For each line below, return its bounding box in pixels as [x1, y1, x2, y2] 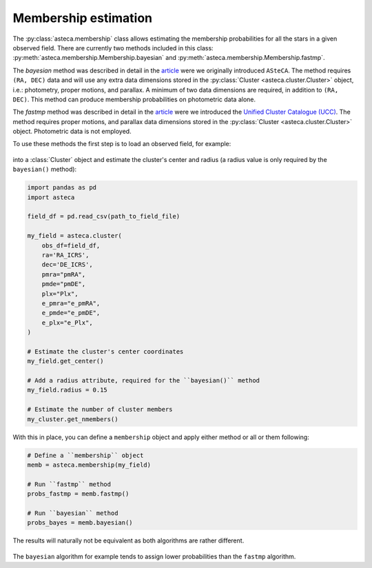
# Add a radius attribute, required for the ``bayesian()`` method [27, 376, 260, 385]
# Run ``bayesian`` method [27, 509, 118, 517]
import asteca [27, 193, 75, 201]
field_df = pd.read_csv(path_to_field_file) [27, 212, 180, 221]
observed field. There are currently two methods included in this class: [12, 43, 214, 52]
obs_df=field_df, [41, 241, 101, 250]
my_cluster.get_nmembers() [27, 415, 118, 423]
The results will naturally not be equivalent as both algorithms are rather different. [12, 536, 245, 545]
